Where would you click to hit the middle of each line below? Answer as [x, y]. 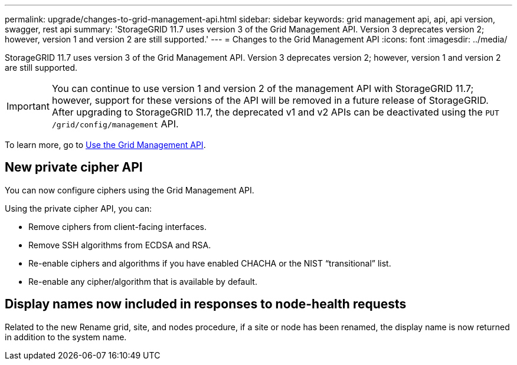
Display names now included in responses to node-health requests [206, 304]
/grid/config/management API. [115, 124]
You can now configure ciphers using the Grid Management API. [130, 190]
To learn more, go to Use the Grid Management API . [105, 145]
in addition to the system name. [66, 337]
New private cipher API [74, 167]
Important [28, 106]
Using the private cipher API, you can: [78, 208]
